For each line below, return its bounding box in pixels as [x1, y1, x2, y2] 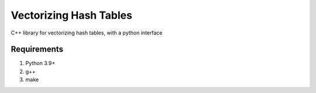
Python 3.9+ [25, 60, 56, 67]
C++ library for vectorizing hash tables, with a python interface [11, 29, 163, 36]
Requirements [11, 44, 64, 54]
